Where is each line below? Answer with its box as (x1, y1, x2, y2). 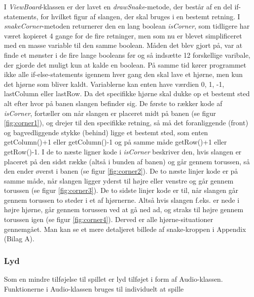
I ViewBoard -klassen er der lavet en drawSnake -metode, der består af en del (4, 1, 232, 11)
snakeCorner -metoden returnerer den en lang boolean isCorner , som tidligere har (4, 21, 250, 31)
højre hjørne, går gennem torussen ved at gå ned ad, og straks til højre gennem (4, 204, 244, 215)
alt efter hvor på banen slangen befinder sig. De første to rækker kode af (4, 98, 222, 108)
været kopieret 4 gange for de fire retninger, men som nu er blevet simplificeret (4, 30, 242, 40)
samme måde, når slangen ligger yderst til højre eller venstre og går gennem (4, 175, 234, 186)
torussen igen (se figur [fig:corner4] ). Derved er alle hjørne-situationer (4, 214, 213, 224)
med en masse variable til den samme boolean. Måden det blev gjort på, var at (4, 40, 243, 50)
